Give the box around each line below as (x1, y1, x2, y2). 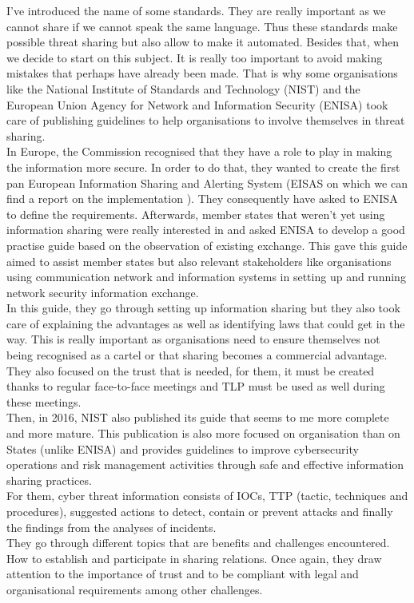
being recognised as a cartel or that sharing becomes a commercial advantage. (6, 347, 388, 363)
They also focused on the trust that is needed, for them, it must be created (6, 362, 375, 379)
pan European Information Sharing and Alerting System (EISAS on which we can (6, 174, 408, 191)
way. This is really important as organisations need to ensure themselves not (6, 331, 380, 347)
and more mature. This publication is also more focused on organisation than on (6, 425, 400, 442)
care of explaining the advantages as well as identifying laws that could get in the (6, 315, 405, 331)
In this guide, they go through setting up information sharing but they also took (6, 300, 400, 316)
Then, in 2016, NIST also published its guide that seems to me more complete (6, 409, 389, 426)
